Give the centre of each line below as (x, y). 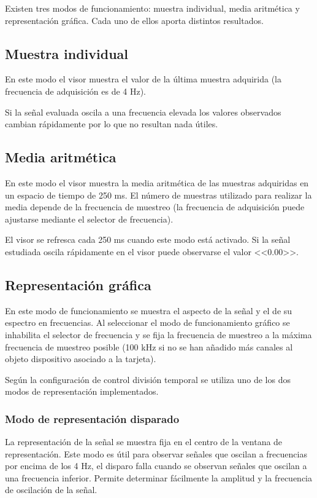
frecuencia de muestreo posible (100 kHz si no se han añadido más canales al (149, 346)
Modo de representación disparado (92, 418)
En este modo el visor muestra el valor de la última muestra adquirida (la (143, 79)
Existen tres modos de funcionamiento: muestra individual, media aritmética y (152, 8)
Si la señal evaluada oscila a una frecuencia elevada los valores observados (143, 112)
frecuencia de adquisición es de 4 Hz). (76, 91)
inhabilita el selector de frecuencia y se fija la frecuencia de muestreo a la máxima (158, 334)
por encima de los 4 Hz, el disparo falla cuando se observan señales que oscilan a (156, 466)
